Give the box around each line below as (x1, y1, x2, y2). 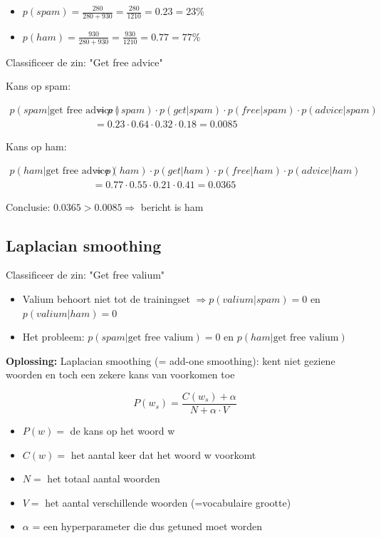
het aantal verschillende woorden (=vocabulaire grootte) (45, 495, 291, 509)
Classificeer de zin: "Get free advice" (6, 54, 163, 69)
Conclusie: (6, 199, 51, 214)
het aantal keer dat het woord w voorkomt (71, 447, 256, 462)
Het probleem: (22, 329, 85, 344)
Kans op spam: (6, 78, 71, 93)
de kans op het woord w (70, 423, 175, 438)
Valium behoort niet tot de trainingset (22, 291, 190, 306)
